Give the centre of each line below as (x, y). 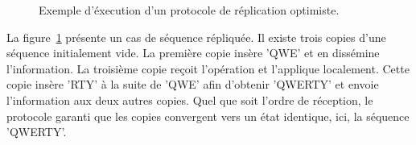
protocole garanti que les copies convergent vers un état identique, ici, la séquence (208, 116)
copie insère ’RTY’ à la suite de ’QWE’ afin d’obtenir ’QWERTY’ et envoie (193, 84)
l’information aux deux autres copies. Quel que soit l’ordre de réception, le (190, 99)
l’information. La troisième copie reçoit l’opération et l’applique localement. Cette (208, 68)
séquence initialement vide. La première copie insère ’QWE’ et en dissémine (193, 53)
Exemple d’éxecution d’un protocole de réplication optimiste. (189, 10)
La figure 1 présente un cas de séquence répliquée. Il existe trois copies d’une (196, 37)
